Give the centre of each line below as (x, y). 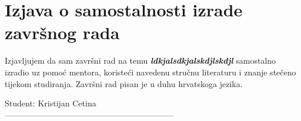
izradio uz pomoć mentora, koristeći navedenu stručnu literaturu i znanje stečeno (150, 72)
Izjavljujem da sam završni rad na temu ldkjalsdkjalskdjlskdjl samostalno (141, 61)
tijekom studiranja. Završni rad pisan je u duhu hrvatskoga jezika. (124, 83)
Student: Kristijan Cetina (51, 103)
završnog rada (62, 32)
